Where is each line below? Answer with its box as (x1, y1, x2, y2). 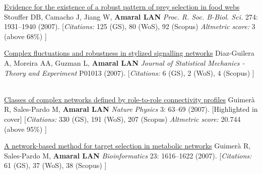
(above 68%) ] (4, 31, 47, 41)
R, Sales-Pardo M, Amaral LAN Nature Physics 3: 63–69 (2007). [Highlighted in (4, 104, 258, 114)
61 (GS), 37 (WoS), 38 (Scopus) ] (4, 160, 107, 170)
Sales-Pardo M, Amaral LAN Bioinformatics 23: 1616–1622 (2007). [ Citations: (4, 150, 252, 160)
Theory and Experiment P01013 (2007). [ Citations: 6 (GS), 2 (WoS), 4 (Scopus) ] (4, 67, 254, 78)
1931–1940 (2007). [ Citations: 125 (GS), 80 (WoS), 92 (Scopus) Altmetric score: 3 (4, 21, 255, 32)
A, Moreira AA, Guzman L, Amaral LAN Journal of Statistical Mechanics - (4, 57, 245, 68)
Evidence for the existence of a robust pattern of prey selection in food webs (4, 2, 240, 12)
